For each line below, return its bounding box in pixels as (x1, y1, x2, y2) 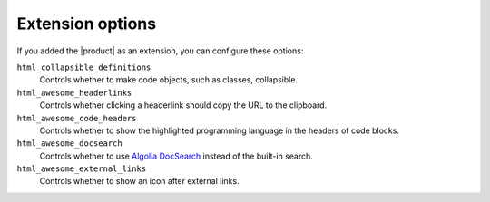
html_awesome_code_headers (16, 113, 137, 123)
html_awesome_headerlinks (16, 87, 132, 98)
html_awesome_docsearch (16, 139, 122, 149)
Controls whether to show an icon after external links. (39, 176, 240, 187)
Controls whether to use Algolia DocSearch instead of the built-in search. (39, 150, 313, 161)
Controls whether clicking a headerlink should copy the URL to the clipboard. (39, 100, 328, 111)
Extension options (16, 14, 157, 34)
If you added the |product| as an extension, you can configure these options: (16, 45, 304, 56)
